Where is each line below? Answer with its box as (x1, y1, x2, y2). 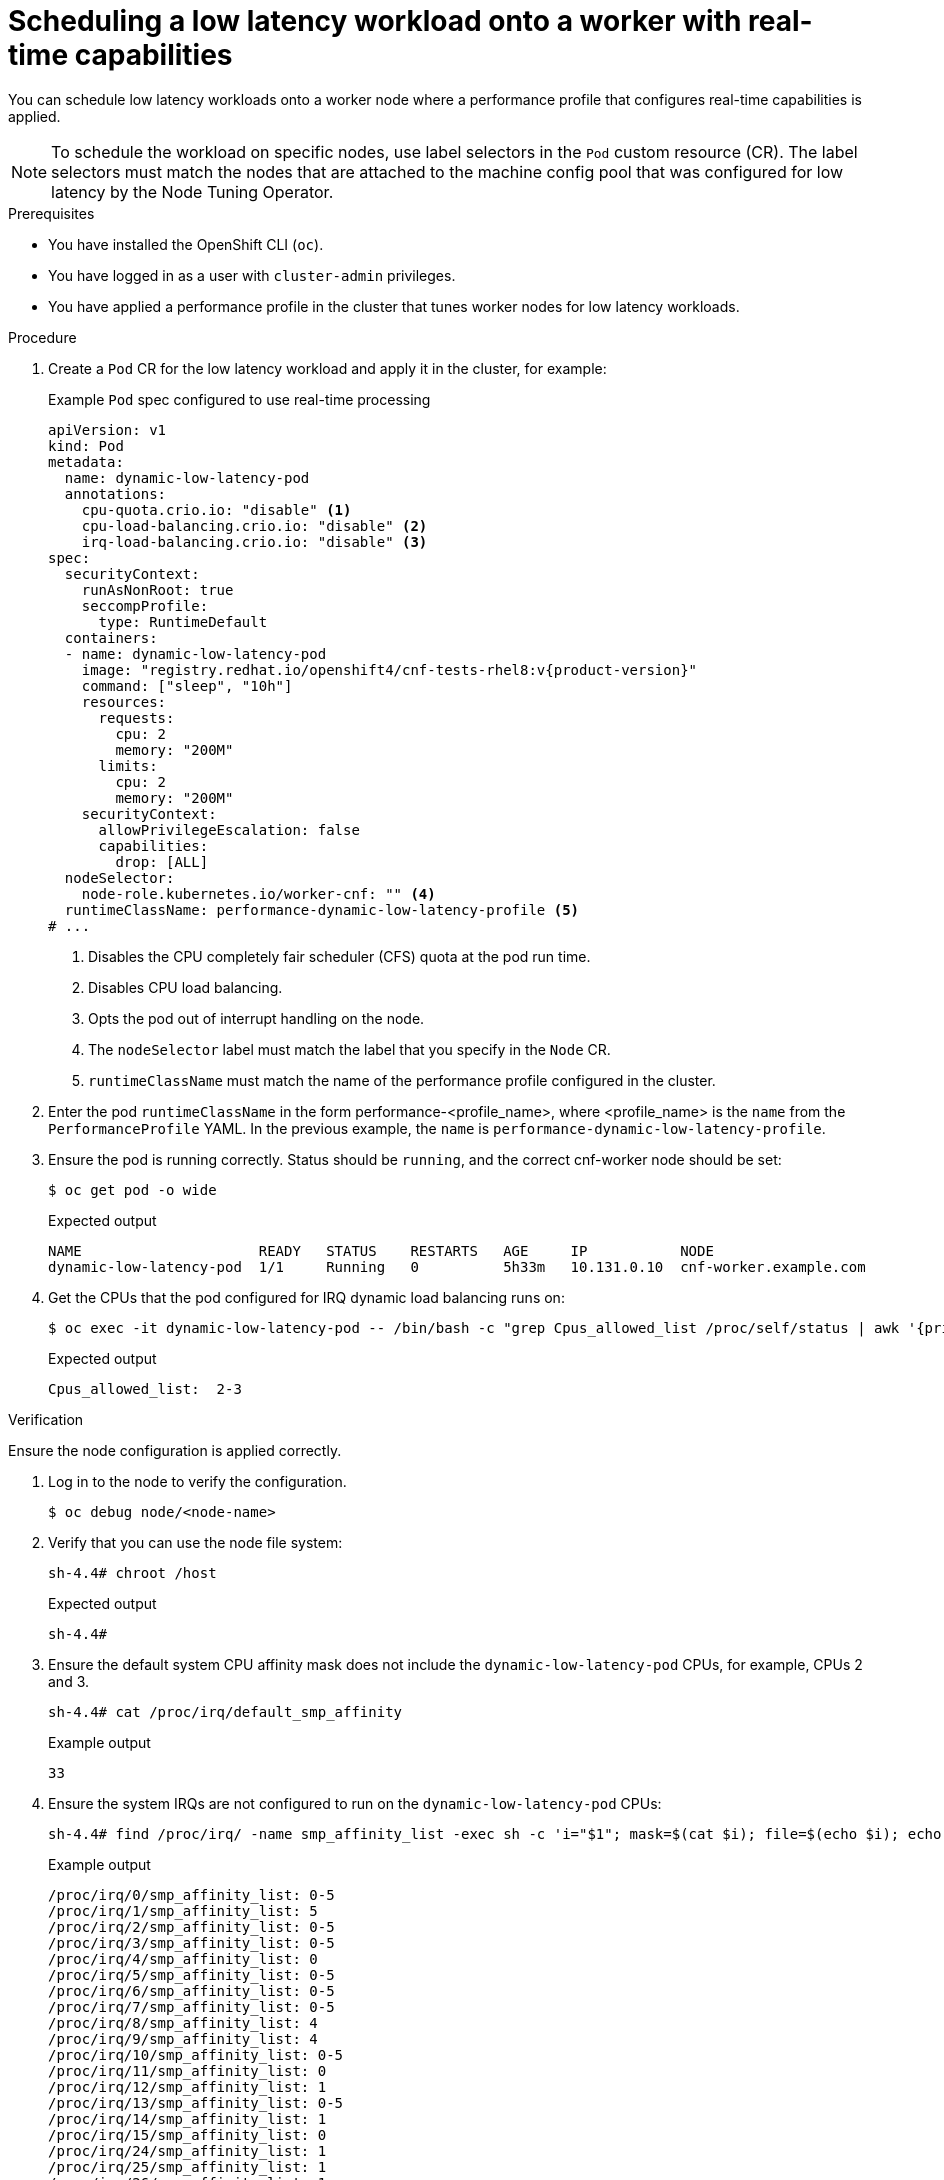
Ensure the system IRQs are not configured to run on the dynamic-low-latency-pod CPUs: (48, 1794, 662, 1812)
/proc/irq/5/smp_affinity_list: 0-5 (48, 1966, 335, 1983)
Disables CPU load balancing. (88, 978, 283, 996)
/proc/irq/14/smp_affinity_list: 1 (48, 2110, 327, 2127)
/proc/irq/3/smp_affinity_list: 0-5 (48, 1934, 335, 1951)
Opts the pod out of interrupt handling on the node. (88, 1009, 425, 1027)
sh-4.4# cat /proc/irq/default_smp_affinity (48, 1703, 403, 1720)
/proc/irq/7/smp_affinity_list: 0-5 (48, 1998, 335, 2015)
